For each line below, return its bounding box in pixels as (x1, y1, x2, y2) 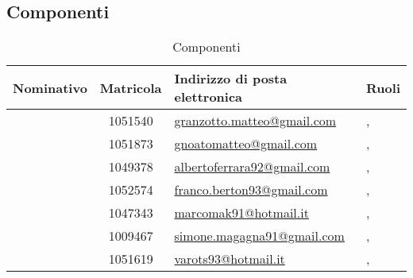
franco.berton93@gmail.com (174, 180, 328, 199)
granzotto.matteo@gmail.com (174, 111, 337, 130)
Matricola (99, 78, 162, 97)
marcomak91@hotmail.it (174, 203, 309, 222)
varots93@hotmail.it (174, 249, 285, 268)
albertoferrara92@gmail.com (174, 157, 330, 176)
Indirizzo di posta (174, 69, 288, 88)
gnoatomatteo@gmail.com (174, 134, 318, 153)
